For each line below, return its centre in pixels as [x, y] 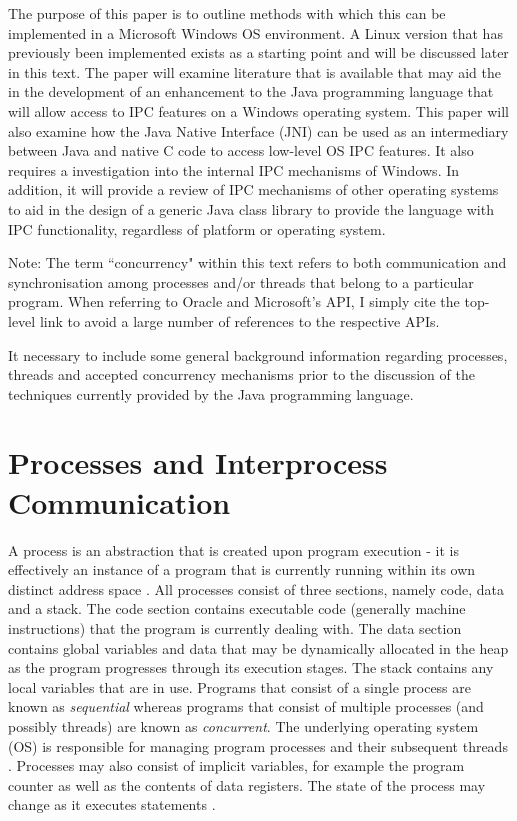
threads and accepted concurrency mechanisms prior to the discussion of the [241, 374]
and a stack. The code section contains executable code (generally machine [237, 608]
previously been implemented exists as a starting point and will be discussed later [258, 52]
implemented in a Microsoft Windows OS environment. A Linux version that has [255, 32]
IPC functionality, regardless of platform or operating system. [197, 228]
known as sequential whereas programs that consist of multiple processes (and [246, 706]
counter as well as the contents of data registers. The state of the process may [247, 784]
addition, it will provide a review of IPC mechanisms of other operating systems [253, 189]
